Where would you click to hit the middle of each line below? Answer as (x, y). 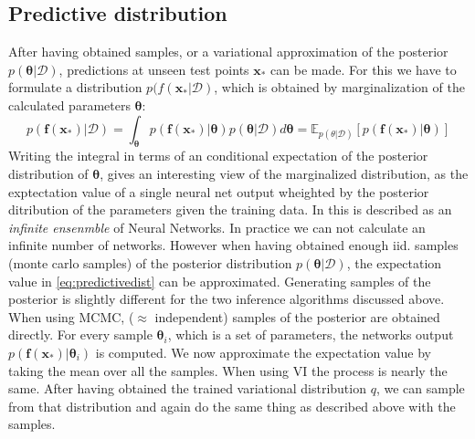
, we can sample (420, 388)
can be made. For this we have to (364, 69)
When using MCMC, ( (71, 316)
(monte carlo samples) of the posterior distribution (150, 262)
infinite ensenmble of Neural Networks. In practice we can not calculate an (217, 227)
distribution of (48, 173)
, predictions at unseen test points (154, 69)
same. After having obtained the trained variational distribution (187, 388)
